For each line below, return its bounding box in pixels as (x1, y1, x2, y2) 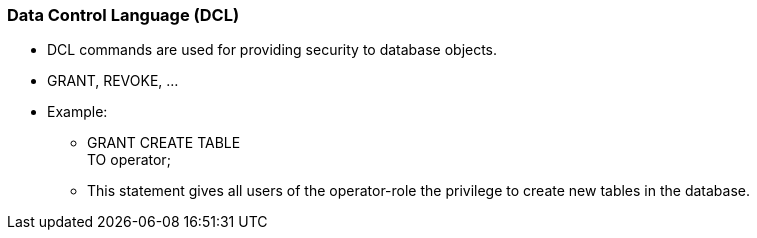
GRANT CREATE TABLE (87, 134, 241, 152)
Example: (47, 103, 108, 121)
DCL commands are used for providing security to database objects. (47, 41, 498, 59)
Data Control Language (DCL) (7, 5, 240, 25)
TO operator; (87, 151, 171, 169)
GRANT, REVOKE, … (47, 72, 179, 90)
